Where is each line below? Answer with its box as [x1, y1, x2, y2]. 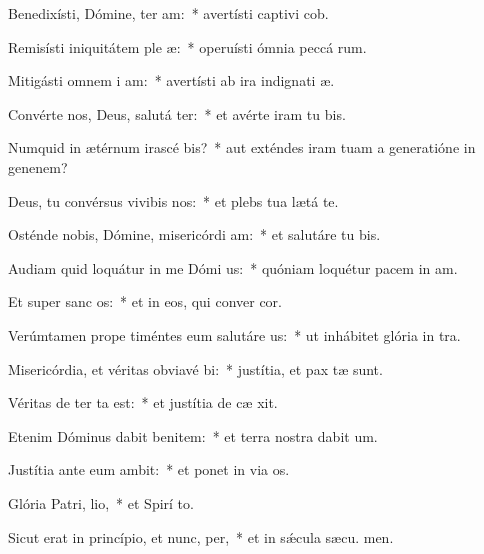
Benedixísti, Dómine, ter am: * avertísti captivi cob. [8, 3, 329, 23]
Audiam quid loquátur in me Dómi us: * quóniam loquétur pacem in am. [8, 257, 458, 278]
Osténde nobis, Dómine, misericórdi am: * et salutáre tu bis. [8, 224, 381, 245]
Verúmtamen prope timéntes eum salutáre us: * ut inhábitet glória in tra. [8, 324, 461, 345]
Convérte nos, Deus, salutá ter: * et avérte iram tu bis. [8, 103, 346, 124]
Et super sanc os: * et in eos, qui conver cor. [8, 291, 282, 312]
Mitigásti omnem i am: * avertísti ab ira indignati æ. [8, 70, 335, 91]
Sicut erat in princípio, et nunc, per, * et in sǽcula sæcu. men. [8, 526, 394, 547]
